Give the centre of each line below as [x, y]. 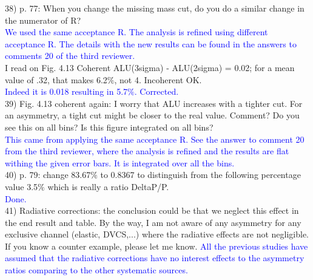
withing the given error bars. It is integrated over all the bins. [120, 162]
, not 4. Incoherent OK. [158, 79]
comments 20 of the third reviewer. [70, 56]
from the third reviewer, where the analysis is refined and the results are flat [147, 151]
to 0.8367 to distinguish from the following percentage [200, 175]
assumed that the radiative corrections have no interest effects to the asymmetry [155, 258]
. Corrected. [156, 91]
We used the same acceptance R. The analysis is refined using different [136, 32]
